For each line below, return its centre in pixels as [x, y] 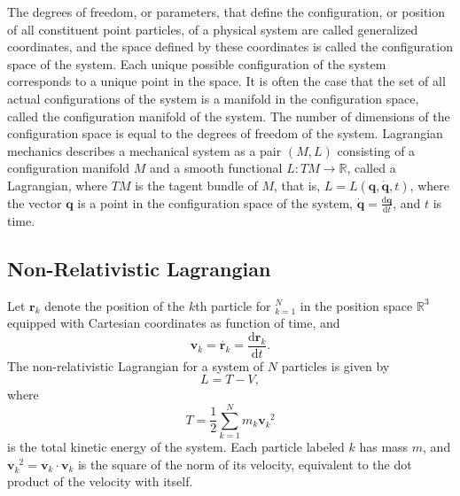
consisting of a [376, 150]
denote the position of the [115, 305]
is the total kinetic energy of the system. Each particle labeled [176, 447]
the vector [35, 202]
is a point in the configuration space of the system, [215, 202]
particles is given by [335, 365]
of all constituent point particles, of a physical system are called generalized [213, 29]
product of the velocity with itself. [100, 481]
